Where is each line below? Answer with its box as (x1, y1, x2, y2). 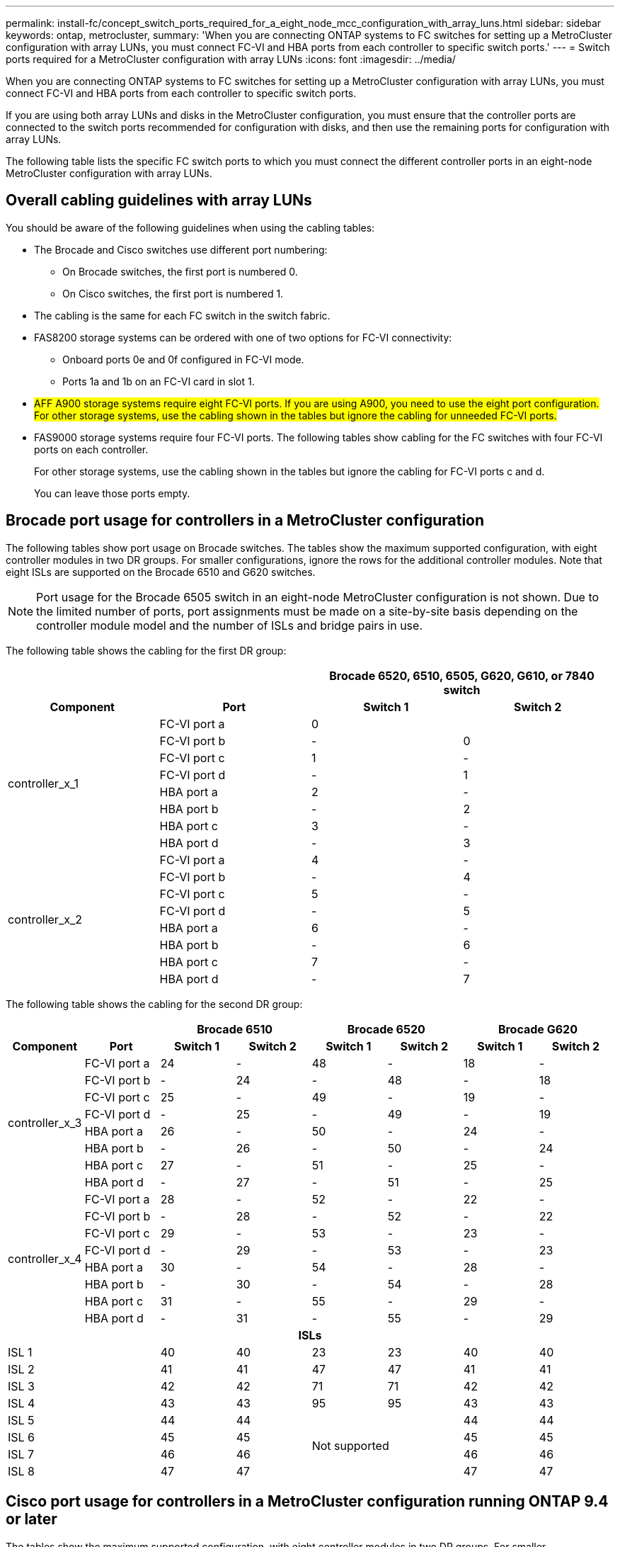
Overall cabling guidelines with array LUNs (6, 191, 312, 210)
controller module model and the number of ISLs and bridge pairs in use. (36, 618, 423, 633)
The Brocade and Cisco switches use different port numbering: (34, 243, 328, 256)
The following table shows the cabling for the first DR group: (6, 644, 287, 657)
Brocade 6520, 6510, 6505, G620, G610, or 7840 (329, 668, 595, 683)
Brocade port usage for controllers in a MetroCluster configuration (6, 511, 485, 530)
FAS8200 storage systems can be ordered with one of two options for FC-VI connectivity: (34, 331, 452, 344)
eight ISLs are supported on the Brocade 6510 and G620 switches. (6, 565, 316, 578)
